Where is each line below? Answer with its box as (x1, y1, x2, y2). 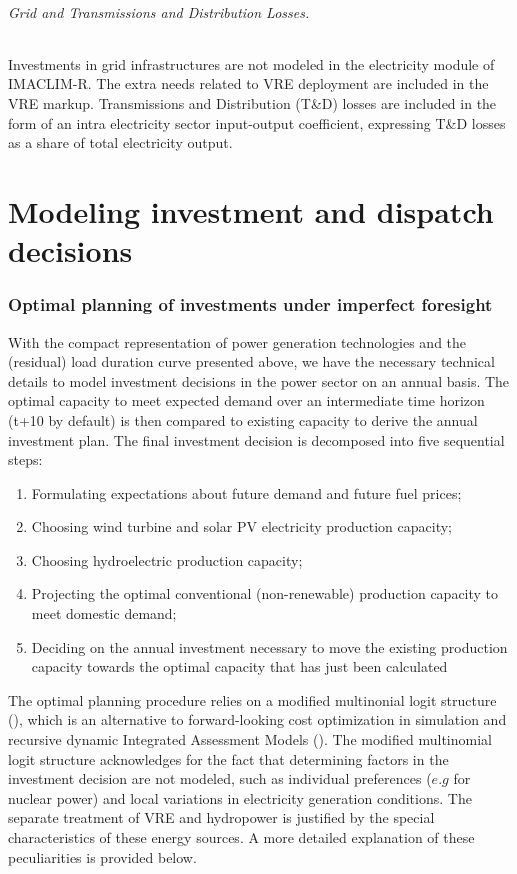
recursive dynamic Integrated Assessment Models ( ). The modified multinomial (8, 729, 492, 750)
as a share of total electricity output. (8, 132, 233, 153)
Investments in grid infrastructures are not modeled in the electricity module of (8, 53, 495, 74)
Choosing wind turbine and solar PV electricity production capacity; (31, 516, 452, 537)
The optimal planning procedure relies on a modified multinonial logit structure (8, 689, 497, 710)
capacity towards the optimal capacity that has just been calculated (31, 656, 448, 677)
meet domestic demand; (31, 603, 177, 624)
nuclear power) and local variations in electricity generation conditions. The (8, 787, 472, 808)
